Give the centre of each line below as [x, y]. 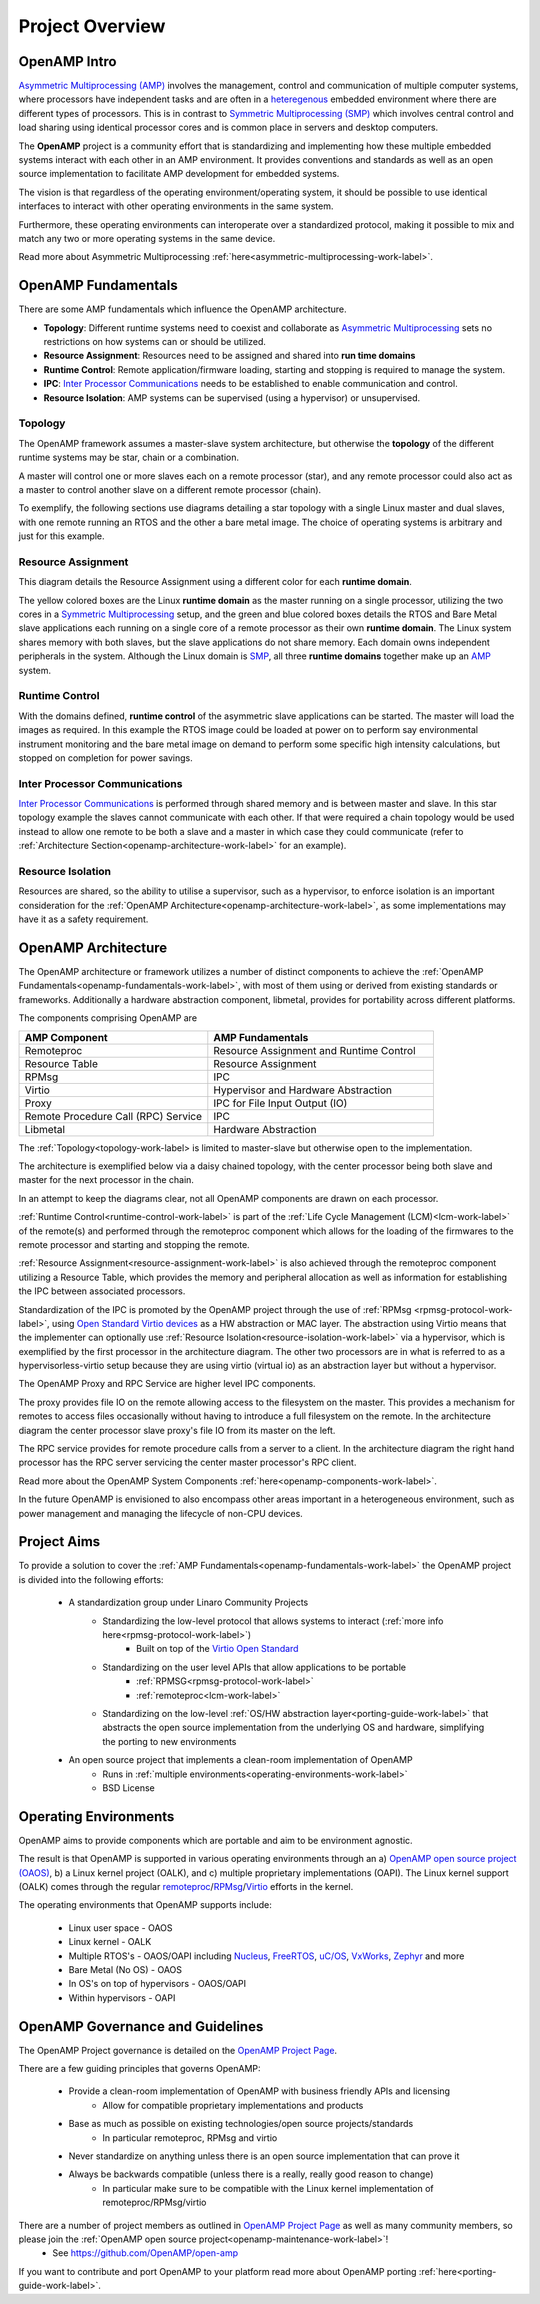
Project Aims [59, 1541]
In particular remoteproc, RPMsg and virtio [190, 2137]
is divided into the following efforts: [91, 1579]
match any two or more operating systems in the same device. [147, 238]
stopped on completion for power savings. [106, 757]
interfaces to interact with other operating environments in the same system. [176, 206]
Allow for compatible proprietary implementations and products [233, 2105]
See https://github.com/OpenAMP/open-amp [145, 2253]
